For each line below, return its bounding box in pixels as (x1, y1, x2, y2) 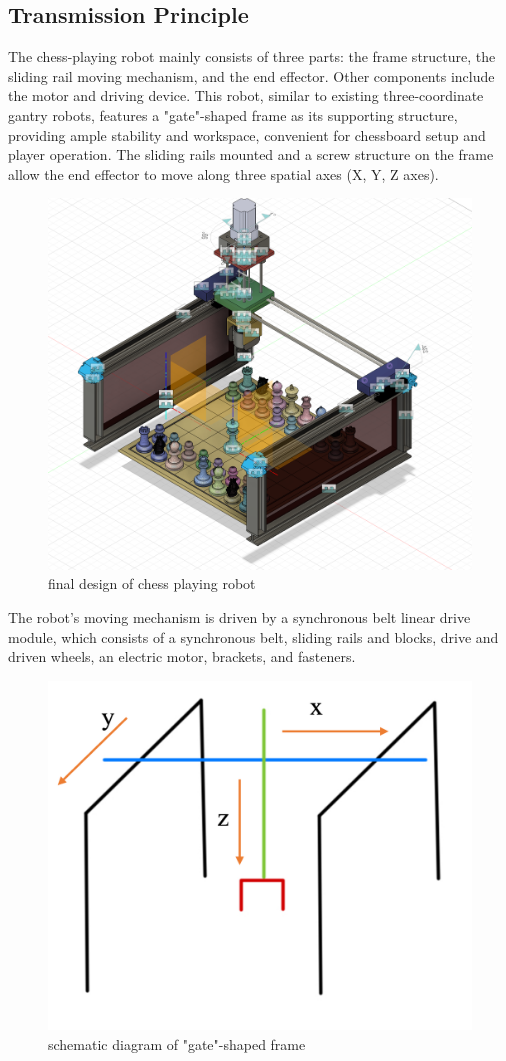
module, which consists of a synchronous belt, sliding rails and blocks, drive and (8, 626, 499, 647)
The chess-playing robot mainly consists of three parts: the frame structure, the (8, 46, 496, 67)
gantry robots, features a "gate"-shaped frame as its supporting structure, (8, 104, 458, 125)
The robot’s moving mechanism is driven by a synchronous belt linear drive (8, 606, 471, 627)
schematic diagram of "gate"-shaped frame (48, 1033, 306, 1054)
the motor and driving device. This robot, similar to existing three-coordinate (8, 85, 484, 106)
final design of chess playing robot (48, 573, 256, 594)
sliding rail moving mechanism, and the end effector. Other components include (8, 65, 495, 86)
